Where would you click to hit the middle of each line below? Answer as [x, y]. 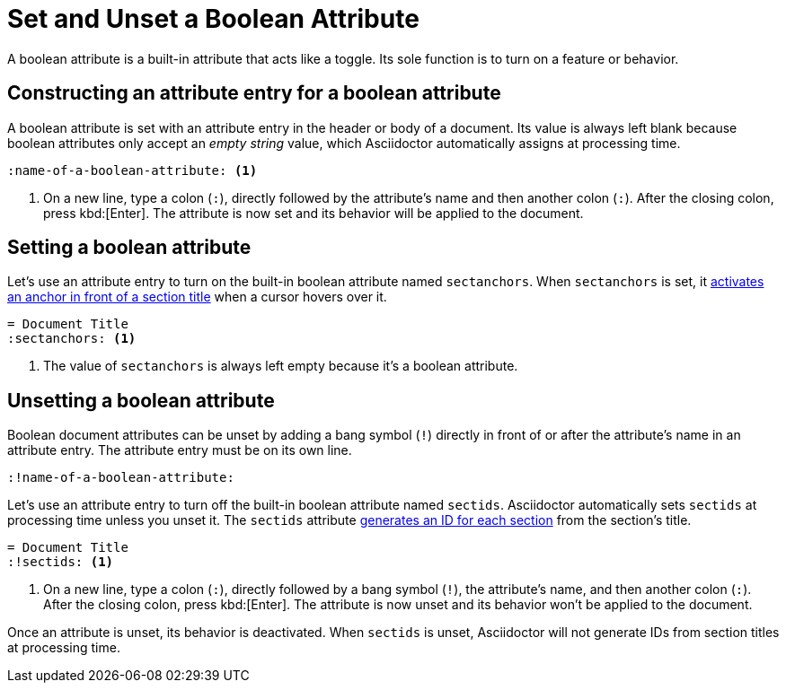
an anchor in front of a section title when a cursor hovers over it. [197, 297]
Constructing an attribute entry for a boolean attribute [254, 93]
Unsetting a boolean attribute [141, 400]
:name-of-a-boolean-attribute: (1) [132, 170]
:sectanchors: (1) [72, 339]
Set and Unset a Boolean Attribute [213, 19]
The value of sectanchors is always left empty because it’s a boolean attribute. [281, 366]
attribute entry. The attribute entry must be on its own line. [180, 450]
